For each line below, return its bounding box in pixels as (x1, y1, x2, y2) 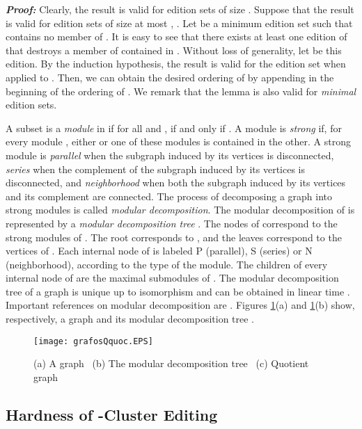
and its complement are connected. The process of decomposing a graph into (6, 188, 332, 203)
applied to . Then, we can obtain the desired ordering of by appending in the (6, 70, 334, 84)
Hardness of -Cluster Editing (6, 403, 218, 425)
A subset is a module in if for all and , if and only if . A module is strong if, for (6, 120, 342, 135)
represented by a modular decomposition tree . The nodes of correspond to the (6, 216, 338, 230)
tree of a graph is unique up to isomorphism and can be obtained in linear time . (6, 284, 350, 298)
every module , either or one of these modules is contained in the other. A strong (6, 134, 351, 149)
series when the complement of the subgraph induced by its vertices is (6, 161, 306, 176)
